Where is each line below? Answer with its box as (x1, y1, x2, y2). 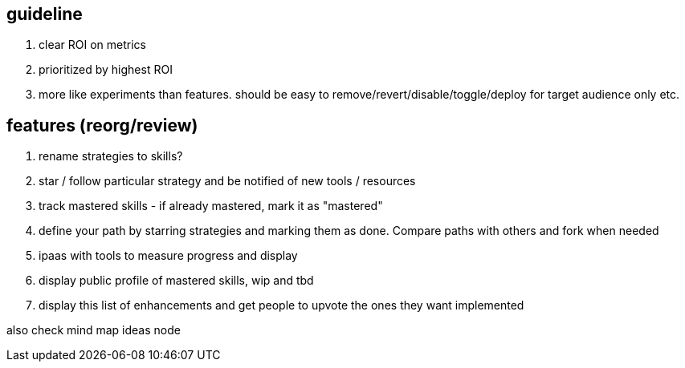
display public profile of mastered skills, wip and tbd (39, 273, 314, 288)
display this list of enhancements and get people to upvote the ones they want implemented (39, 298, 524, 313)
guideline (6, 4, 83, 24)
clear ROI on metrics (39, 38, 146, 52)
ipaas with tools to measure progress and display (39, 249, 298, 263)
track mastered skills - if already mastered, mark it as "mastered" (39, 199, 383, 213)
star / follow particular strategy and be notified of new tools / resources (39, 174, 416, 188)
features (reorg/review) (6, 115, 198, 135)
